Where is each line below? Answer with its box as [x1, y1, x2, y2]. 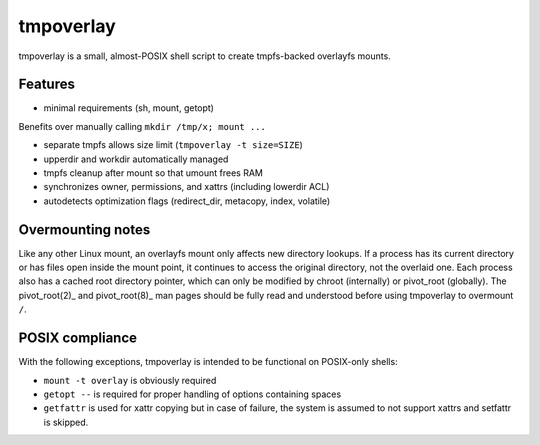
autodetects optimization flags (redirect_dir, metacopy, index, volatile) [43, 195, 331, 207]
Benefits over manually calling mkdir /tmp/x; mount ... [18, 120, 267, 132]
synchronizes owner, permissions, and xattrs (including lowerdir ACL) [43, 181, 330, 193]
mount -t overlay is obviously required [43, 374, 217, 386]
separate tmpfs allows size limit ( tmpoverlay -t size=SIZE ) [43, 139, 304, 151]
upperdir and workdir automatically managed [43, 153, 229, 165]
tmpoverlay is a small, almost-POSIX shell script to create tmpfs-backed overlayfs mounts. [18, 50, 392, 62]
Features [18, 76, 75, 93]
